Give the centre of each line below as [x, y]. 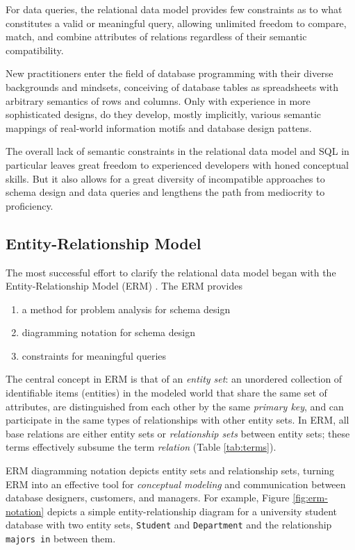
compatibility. [35, 50]
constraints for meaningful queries [94, 355]
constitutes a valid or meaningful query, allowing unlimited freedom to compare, [176, 23]
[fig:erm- [310, 498]
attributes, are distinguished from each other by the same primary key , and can [175, 406]
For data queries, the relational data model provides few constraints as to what [174, 9]
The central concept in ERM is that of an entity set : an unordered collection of [174, 379]
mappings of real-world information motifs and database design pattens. [159, 127]
